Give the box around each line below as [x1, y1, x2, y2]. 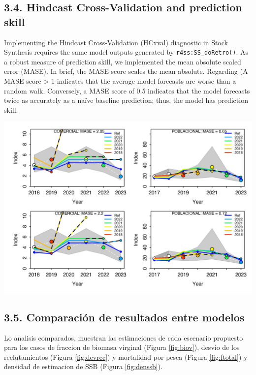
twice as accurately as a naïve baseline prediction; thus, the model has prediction [4, 95, 248, 105]
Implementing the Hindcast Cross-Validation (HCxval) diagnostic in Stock [4, 37, 228, 47]
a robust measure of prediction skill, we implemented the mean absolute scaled [4, 56, 241, 66]
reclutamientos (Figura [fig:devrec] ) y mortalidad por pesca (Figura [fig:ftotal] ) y [4, 351, 248, 362]
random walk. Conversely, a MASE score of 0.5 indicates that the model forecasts [4, 85, 250, 95]
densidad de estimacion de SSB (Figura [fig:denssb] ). [4, 361, 162, 372]
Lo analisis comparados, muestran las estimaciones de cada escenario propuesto [4, 332, 243, 343]
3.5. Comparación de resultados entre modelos [4, 309, 245, 324]
